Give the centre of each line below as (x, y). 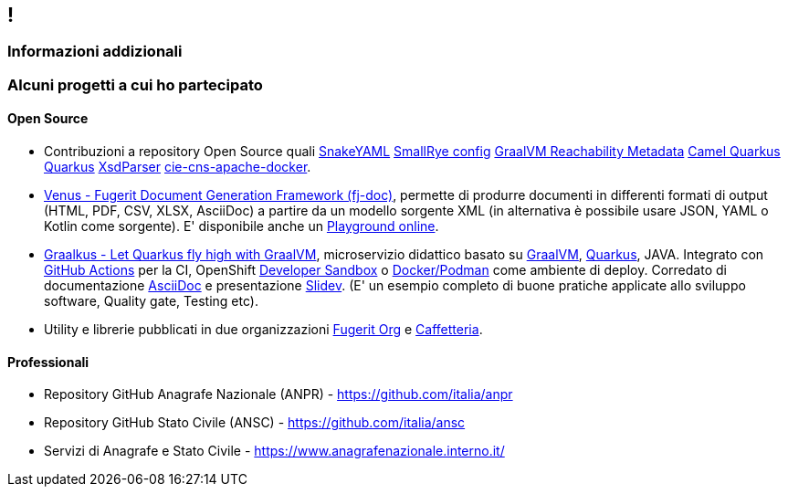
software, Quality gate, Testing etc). (151, 301)
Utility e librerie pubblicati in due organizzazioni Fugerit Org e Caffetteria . (263, 330)
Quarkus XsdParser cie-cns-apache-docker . (178, 167)
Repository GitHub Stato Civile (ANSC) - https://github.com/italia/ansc (255, 423)
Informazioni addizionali (95, 52)
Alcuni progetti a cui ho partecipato (135, 84)
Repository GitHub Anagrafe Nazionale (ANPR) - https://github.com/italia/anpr (278, 394)
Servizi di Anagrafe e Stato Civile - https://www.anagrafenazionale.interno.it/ (274, 451)
